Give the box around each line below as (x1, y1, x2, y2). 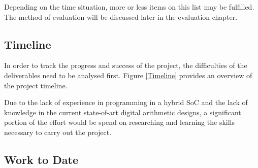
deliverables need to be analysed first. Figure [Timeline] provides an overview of (4, 70, 252, 80)
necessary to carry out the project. (4, 126, 112, 137)
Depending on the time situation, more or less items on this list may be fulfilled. (4, 2, 254, 12)
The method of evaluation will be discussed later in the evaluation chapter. (4, 11, 238, 22)
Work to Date (4, 151, 78, 167)
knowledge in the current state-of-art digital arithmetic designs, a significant (4, 107, 241, 117)
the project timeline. (4, 80, 68, 90)
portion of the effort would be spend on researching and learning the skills (4, 117, 235, 127)
